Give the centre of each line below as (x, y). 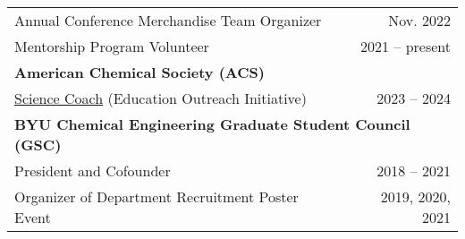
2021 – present (405, 46)
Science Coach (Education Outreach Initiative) (161, 98)
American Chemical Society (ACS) (139, 72)
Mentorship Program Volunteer (112, 46)
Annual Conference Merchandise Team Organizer (168, 20)
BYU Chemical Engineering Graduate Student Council (212, 124)
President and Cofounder (93, 171)
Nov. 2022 (419, 20)
